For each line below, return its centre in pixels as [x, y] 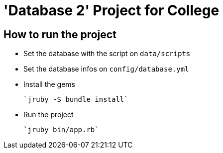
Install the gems [50, 84]
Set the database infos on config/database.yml [106, 69]
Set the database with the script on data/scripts [107, 54]
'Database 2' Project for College [111, 10]
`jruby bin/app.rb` [61, 130]
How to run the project [60, 34]
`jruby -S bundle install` [76, 100]
